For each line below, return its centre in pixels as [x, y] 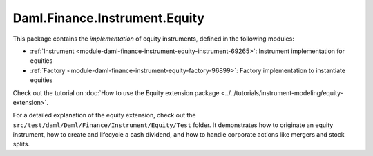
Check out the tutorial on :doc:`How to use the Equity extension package [116, 92]
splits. [21, 144]
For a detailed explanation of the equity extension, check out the [104, 115]
